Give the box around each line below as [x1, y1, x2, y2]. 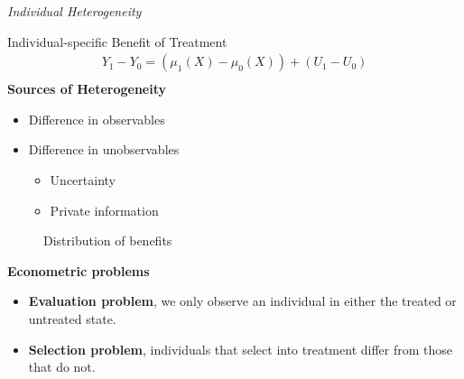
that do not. [28, 357, 96, 376]
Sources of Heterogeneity [7, 79, 166, 98]
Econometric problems [7, 261, 150, 280]
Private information [50, 200, 159, 219]
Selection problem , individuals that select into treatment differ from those [28, 339, 453, 358]
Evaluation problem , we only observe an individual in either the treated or [28, 291, 457, 310]
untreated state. [28, 310, 116, 328]
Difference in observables [28, 109, 165, 128]
